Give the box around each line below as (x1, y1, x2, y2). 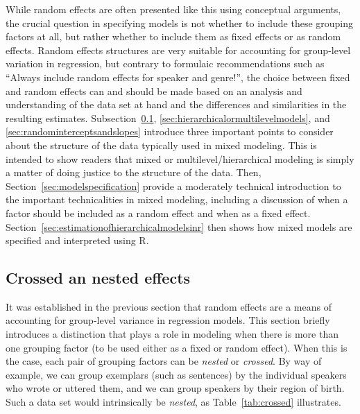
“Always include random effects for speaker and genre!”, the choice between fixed (6, 69, 350, 84)
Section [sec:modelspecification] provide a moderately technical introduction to (6, 178, 341, 193)
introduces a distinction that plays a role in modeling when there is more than (6, 327, 338, 341)
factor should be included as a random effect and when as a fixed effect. (6, 205, 311, 220)
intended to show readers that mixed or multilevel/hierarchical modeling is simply (6, 151, 354, 166)
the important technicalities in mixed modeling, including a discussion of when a (6, 192, 348, 207)
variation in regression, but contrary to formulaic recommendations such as (6, 56, 325, 71)
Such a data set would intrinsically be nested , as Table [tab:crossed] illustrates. (6, 395, 341, 409)
